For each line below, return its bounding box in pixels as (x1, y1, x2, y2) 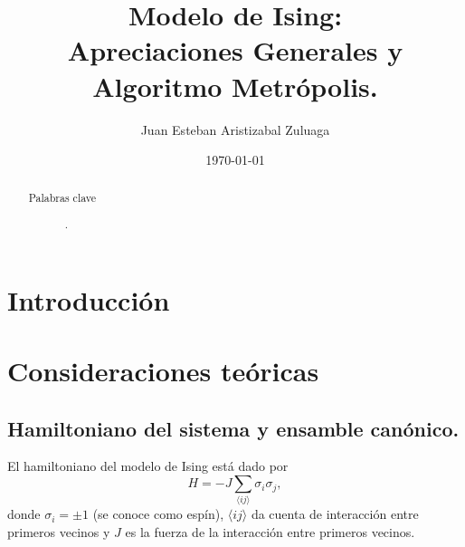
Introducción (7, 281, 170, 318)
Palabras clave (28, 190, 97, 206)
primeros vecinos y (7, 522, 110, 541)
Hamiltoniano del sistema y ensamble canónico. (7, 414, 460, 442)
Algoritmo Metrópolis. (92, 67, 378, 104)
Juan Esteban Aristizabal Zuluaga (140, 120, 330, 139)
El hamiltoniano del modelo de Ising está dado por (7, 456, 289, 475)
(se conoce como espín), (92, 504, 224, 523)
